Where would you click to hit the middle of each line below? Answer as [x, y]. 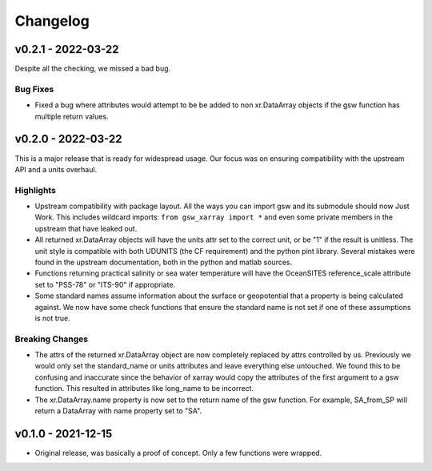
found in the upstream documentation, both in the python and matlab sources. [164, 262]
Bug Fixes [34, 89]
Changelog [52, 21]
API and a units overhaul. [56, 169]
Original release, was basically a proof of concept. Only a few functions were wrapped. [178, 453]
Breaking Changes [52, 339]
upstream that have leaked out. [86, 228]
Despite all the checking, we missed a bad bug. [93, 69]
